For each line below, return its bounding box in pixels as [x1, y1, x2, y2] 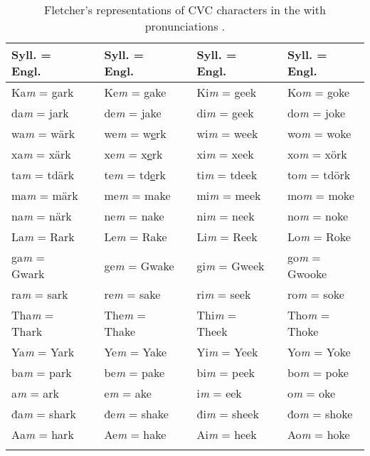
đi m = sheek [196, 405, 259, 422]
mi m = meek [196, 187, 261, 203]
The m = [104, 307, 146, 323]
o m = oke [287, 385, 336, 401]
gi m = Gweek [196, 257, 265, 274]
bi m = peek [196, 364, 255, 381]
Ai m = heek [196, 426, 257, 442]
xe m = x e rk [104, 146, 163, 162]
